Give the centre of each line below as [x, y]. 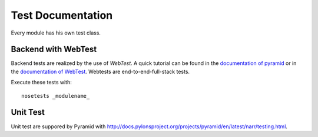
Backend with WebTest [54, 49]
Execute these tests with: [41, 83]
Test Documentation [62, 15]
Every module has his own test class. [56, 33]
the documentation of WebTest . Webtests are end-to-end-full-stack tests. [100, 71]
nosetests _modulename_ [56, 96]
